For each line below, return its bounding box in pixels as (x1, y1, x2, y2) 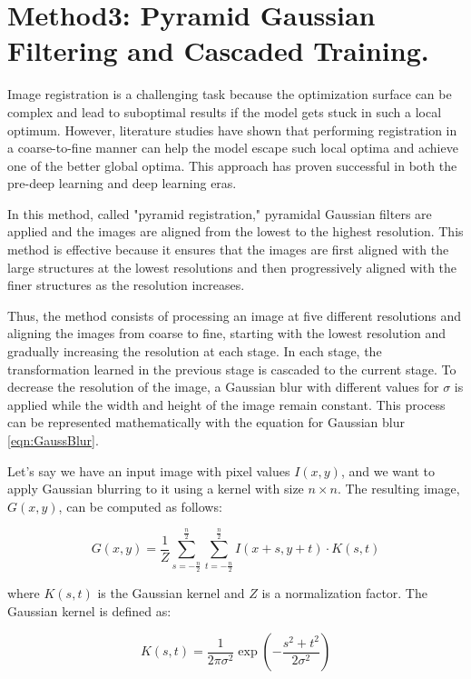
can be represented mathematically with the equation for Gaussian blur (7, 413, 406, 432)
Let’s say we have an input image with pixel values (7, 461, 290, 480)
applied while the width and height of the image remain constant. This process (7, 394, 446, 414)
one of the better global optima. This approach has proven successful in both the (7, 155, 457, 175)
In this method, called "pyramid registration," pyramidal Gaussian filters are (7, 204, 432, 223)
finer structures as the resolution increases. (7, 275, 245, 295)
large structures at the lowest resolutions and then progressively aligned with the (7, 257, 457, 276)
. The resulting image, (337, 479, 460, 498)
